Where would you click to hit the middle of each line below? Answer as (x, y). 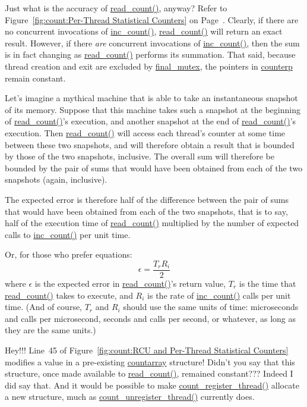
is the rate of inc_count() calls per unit (219, 295)
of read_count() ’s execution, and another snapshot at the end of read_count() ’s (151, 121)
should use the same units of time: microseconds (211, 307)
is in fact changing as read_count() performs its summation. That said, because (150, 54)
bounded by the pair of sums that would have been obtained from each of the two (154, 168)
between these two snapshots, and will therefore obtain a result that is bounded (150, 144)
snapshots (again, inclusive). (56, 179)
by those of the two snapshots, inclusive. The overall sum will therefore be (140, 156)
